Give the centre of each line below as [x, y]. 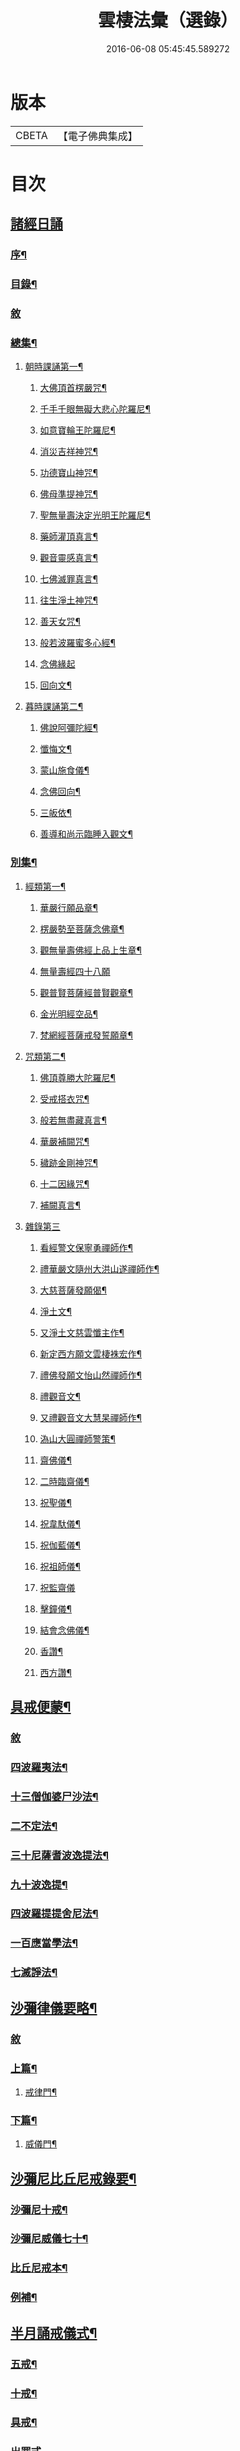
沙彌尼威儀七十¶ [49, 2239]
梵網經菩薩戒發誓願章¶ [86, 1035]
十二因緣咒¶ [64, 1183]
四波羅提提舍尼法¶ [54, 1914]
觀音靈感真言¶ [69, 558]
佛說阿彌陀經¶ [69, 728]
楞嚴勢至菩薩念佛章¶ [82, 928]
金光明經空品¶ [69, 1013]
